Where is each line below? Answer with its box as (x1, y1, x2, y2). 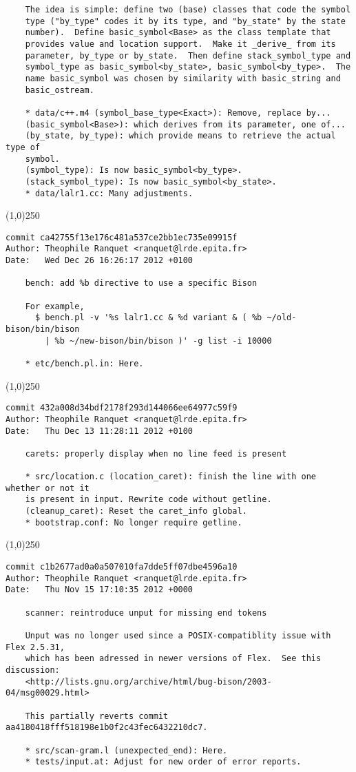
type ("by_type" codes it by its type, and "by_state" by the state (25, 16, 346, 26)
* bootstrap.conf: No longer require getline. (25, 517, 242, 528)
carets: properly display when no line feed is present (25, 448, 287, 459)
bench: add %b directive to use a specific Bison (25, 278, 258, 289)
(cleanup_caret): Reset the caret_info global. (25, 506, 247, 517)
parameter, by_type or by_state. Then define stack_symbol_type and (25, 50, 351, 61)
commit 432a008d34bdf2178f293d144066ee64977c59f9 (6, 403, 238, 413)
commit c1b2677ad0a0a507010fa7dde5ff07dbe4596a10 (6, 562, 238, 572)
